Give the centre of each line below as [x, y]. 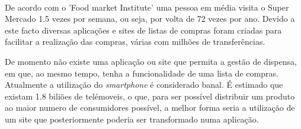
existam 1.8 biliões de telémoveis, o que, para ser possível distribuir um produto [150, 96]
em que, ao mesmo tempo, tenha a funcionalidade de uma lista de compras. [142, 73]
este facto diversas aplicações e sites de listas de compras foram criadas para [143, 30]
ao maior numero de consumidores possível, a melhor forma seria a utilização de [150, 107]
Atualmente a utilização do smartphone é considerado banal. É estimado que [144, 85]
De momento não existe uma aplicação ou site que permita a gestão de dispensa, [151, 61]
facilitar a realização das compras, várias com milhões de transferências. [135, 42]
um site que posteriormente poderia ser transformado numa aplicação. [132, 119]
